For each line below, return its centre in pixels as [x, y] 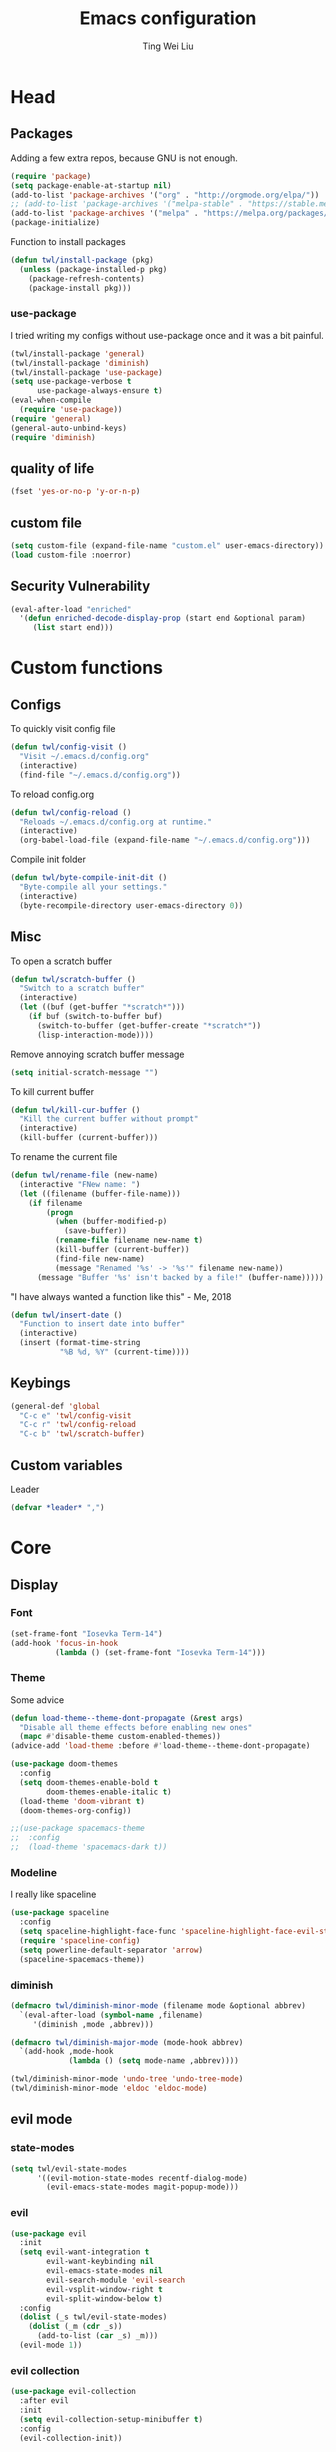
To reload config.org [52, 794]
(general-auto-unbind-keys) [69, 428]
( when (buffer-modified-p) [111, 1222]
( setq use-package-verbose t [71, 382]
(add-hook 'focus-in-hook [64, 1643]
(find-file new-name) [99, 1258]
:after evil [44, 2401]
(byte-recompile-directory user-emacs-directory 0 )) [131, 905]
